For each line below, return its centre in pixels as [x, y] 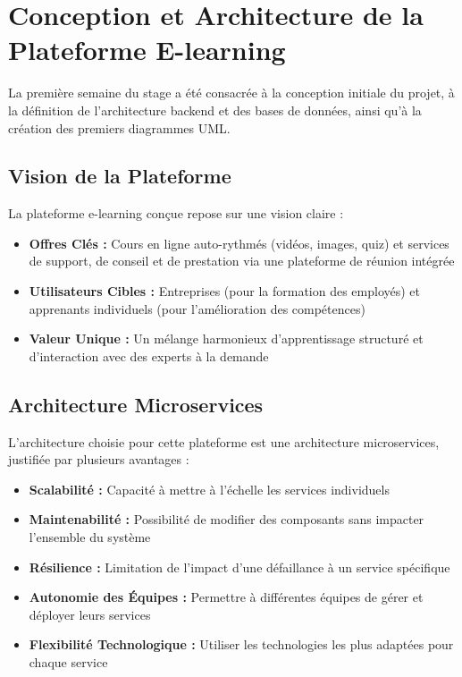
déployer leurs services [90, 614]
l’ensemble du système [90, 537]
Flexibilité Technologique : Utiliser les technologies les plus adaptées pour [241, 644]
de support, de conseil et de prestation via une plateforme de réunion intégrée [242, 261]
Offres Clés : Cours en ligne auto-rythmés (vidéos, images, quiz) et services [239, 243]
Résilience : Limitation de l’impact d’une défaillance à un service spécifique [239, 567]
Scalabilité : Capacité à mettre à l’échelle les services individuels [209, 489]
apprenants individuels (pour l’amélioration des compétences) [197, 308]
